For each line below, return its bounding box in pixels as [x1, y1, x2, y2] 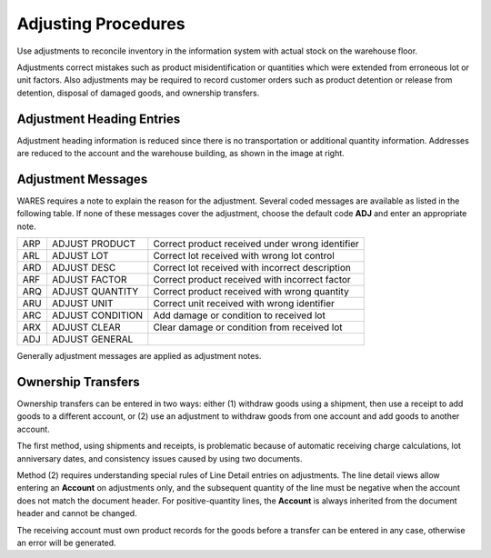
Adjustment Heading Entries [16, 111, 181, 126]
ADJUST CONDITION [51, 309, 144, 322]
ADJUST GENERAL [51, 333, 134, 345]
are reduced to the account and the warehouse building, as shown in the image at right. [16, 148, 345, 159]
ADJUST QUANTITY [51, 285, 139, 298]
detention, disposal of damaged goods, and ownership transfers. [16, 87, 260, 98]
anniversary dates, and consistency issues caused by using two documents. [16, 453, 304, 463]
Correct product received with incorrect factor [153, 274, 352, 286]
